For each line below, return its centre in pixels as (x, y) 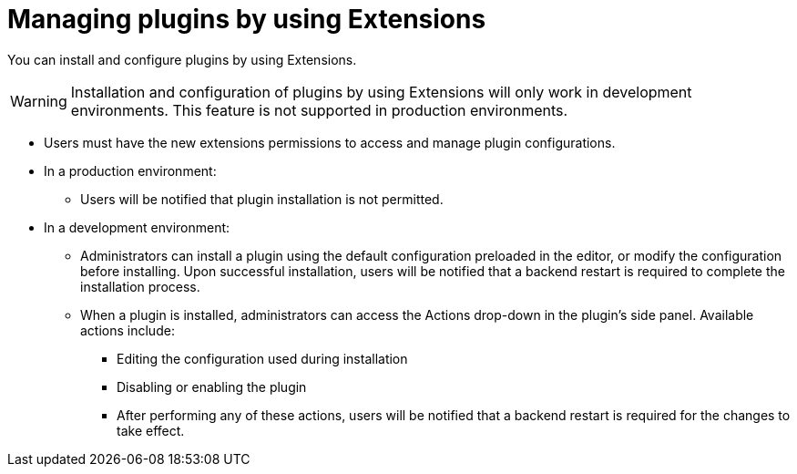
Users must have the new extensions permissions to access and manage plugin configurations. (330, 142)
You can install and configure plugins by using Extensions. (182, 59)
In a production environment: (130, 170)
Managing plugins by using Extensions (247, 19)
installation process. (140, 286)
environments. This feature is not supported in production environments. (319, 110)
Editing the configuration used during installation (262, 358)
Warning (39, 101)
